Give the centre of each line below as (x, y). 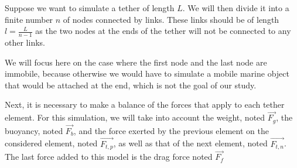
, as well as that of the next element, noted (190, 143)
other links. (25, 42)
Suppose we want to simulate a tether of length (90, 8)
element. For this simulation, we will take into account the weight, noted (135, 117)
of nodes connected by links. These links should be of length (171, 19)
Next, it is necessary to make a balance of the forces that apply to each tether (145, 104)
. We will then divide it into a (236, 8)
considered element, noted (51, 143)
